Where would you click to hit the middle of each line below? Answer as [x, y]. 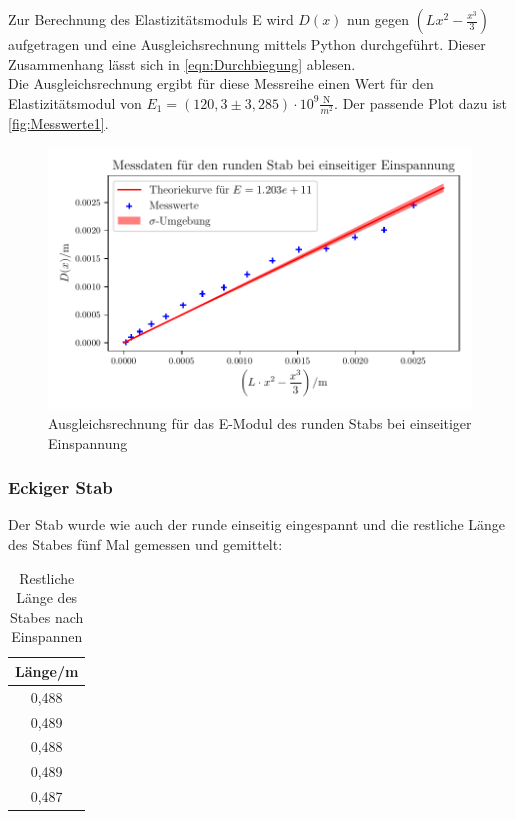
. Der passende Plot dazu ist [421, 102]
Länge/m [47, 670]
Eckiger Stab [60, 487]
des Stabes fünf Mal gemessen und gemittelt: [145, 543]
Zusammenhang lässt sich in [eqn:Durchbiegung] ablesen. [182, 63]
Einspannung [88, 442]
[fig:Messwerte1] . [58, 122]
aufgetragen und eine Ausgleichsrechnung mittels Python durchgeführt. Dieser [247, 44]
